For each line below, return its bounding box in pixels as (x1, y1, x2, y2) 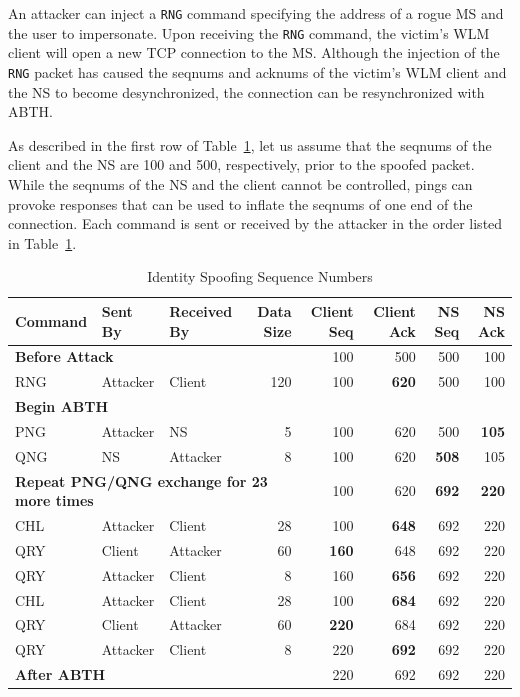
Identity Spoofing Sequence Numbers (147, 266, 373, 287)
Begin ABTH (15, 396, 109, 417)
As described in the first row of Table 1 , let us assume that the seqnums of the (8, 134, 492, 155)
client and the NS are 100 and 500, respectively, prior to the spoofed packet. (8, 154, 475, 175)
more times (15, 490, 94, 511)
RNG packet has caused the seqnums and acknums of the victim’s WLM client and (8, 61, 507, 82)
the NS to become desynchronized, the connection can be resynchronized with (8, 81, 485, 102)
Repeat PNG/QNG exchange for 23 (15, 470, 268, 491)
